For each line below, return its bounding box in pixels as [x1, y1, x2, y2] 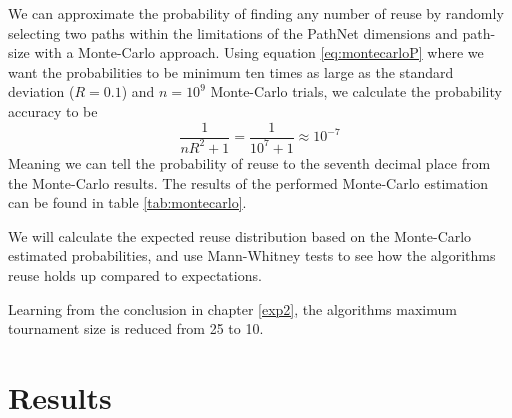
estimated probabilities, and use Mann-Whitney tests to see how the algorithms [8, 245, 496, 266]
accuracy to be [8, 100, 98, 121]
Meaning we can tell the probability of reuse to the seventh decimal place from [8, 152, 491, 173]
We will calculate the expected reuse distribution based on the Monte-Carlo [8, 225, 472, 246]
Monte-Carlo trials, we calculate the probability [210, 81, 502, 102]
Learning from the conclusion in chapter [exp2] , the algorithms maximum [8, 298, 457, 319]
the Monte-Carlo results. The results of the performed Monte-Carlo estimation [8, 172, 489, 193]
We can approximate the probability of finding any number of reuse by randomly [8, 3, 504, 23]
